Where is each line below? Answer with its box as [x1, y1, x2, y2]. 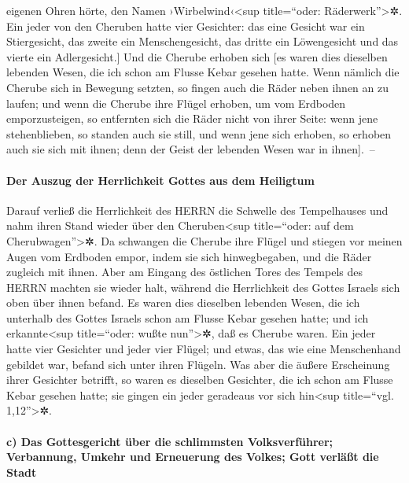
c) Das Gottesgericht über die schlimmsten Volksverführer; [6, 433, 333, 449]
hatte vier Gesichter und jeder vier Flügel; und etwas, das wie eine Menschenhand [6, 341, 401, 357]
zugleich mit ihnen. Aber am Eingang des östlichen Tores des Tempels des [6, 264, 363, 280]
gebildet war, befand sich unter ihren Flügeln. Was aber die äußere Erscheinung [6, 356, 390, 372]
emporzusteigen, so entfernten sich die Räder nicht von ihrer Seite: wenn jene [6, 110, 378, 127]
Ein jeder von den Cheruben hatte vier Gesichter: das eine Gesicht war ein [6, 17, 365, 34]
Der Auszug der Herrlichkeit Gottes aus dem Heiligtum [6, 171, 315, 188]
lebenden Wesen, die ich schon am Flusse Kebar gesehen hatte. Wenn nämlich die [6, 64, 400, 80]
